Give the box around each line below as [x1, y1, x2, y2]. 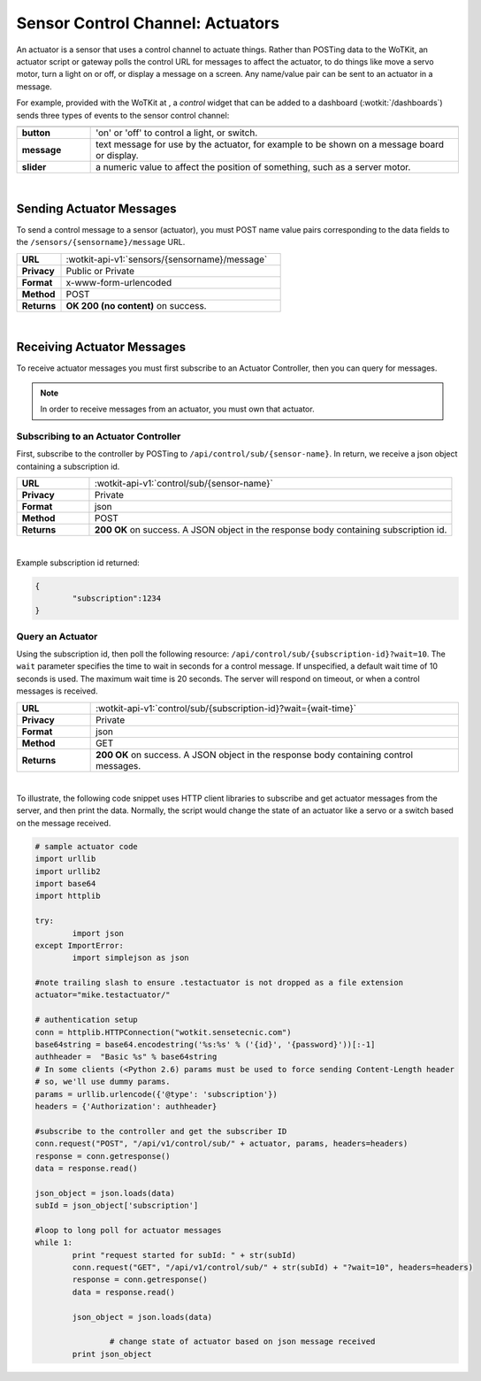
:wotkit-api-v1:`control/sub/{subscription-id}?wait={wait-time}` [95, 702, 357, 714]
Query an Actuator [16, 630, 98, 642]
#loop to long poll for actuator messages [34, 1225, 222, 1235]
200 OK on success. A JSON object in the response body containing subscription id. [94, 524, 447, 536]
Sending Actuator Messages [16, 201, 177, 216]
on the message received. [16, 817, 111, 828]
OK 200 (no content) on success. [65, 299, 207, 311]
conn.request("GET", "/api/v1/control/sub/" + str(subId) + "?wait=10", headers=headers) [72, 1262, 473, 1273]
